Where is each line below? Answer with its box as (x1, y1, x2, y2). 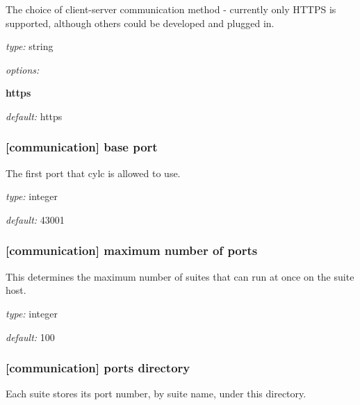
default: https (6, 108, 63, 123)
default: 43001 (6, 212, 65, 226)
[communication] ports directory (6, 359, 190, 377)
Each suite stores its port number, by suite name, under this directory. (6, 386, 306, 401)
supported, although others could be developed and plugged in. (6, 15, 275, 30)
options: (6, 62, 40, 76)
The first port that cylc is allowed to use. (6, 165, 181, 180)
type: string (6, 39, 54, 53)
